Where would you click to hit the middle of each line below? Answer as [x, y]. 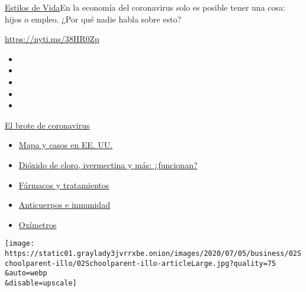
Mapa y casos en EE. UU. [66, 145]
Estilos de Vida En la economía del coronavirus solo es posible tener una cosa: [145, 7]
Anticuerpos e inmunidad [64, 205]
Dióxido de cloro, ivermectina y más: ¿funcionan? [108, 164]
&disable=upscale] [41, 283]
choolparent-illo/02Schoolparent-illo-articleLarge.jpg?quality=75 [141, 263]
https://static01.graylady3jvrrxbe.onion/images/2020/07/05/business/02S [153, 253]
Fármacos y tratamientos [64, 184]
